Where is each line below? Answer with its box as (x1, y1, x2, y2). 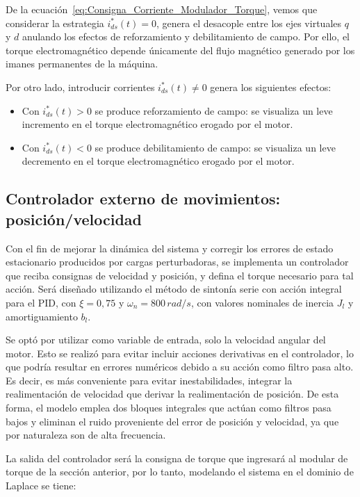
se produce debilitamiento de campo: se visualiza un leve (95, 140, 336, 154)
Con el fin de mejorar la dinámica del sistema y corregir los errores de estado (6, 241, 334, 255)
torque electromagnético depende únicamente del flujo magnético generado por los (6, 42, 355, 57)
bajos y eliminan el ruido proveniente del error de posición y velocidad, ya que (6, 414, 339, 428)
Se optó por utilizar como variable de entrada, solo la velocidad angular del (6, 332, 326, 347)
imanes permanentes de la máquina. (6, 56, 158, 71)
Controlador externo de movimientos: (6, 188, 281, 209)
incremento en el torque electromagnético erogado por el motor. (22, 117, 293, 131)
